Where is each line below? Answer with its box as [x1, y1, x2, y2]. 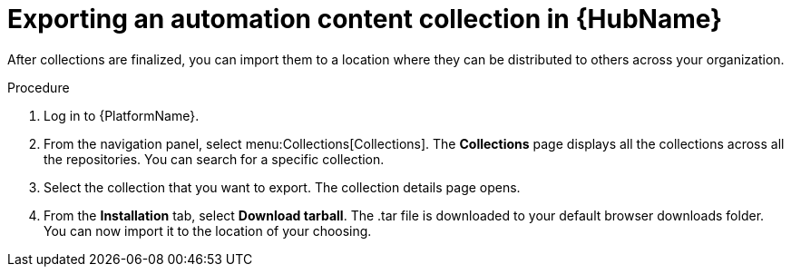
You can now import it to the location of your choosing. [44, 222, 372, 239]
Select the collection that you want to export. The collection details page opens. [44, 179, 521, 195]
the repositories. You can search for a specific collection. [44, 151, 385, 167]
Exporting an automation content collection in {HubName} [7, 4, 723, 34]
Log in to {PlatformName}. [44, 107, 200, 123]
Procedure [7, 79, 70, 95]
